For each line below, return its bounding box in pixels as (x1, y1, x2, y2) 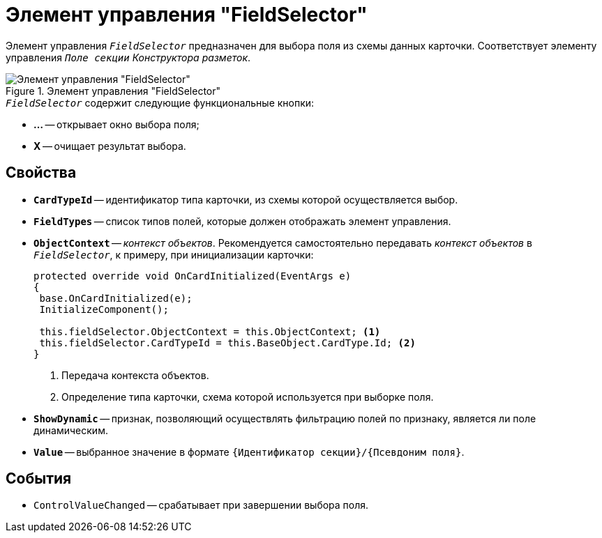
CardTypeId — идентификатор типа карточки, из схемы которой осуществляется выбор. (33, 193, 458, 206)
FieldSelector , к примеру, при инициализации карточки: (33, 248, 314, 261)
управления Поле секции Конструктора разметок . (6, 51, 251, 63)
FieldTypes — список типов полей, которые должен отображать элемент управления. (33, 215, 451, 227)
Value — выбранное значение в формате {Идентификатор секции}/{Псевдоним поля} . (33, 445, 465, 458)
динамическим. (33, 424, 108, 436)
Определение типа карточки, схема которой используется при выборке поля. (61, 390, 434, 403)
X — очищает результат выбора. (33, 139, 186, 152)
